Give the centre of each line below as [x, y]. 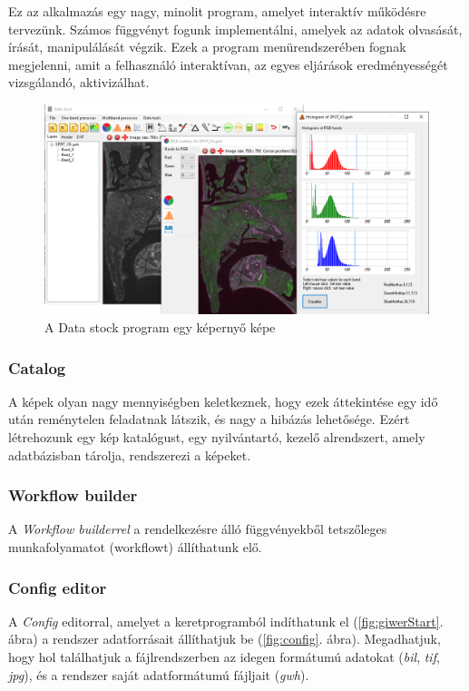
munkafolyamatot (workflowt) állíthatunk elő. [135, 547]
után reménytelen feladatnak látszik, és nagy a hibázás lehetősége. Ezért [209, 419]
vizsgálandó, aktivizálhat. [79, 82]
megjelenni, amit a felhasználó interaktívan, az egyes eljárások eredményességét [228, 64]
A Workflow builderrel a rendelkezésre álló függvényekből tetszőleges [198, 529]
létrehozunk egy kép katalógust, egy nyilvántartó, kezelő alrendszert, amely [217, 437]
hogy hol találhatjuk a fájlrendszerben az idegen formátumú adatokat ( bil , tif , [224, 657]
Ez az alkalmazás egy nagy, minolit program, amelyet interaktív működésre [217, 11]
